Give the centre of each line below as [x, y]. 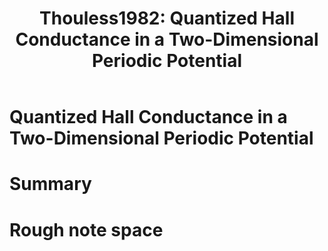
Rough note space [86, 229]
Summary [50, 184]
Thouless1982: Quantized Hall [167, 18]
